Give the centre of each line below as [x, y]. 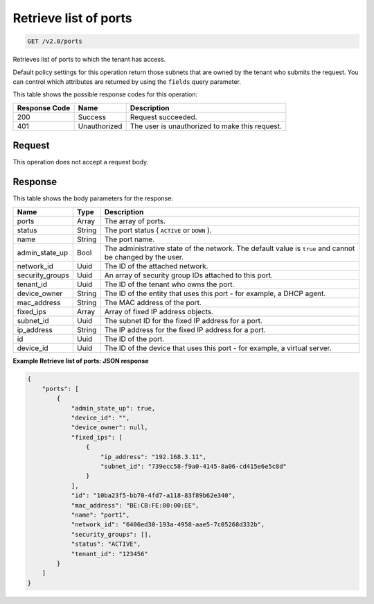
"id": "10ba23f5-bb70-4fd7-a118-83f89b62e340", [153, 495]
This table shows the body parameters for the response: [93, 198]
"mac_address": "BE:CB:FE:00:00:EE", [135, 505]
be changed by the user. [144, 257]
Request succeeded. [163, 117]
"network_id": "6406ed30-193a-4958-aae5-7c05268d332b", [168, 525]
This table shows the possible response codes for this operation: [105, 94]
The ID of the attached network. [156, 266]
